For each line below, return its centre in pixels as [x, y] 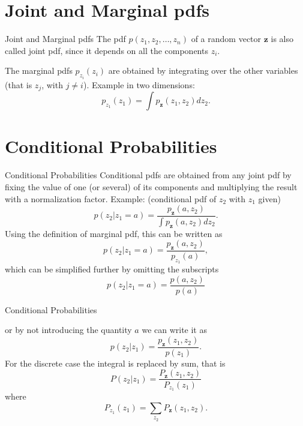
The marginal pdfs [39, 70]
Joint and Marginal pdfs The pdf [65, 39]
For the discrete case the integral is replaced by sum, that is [115, 363]
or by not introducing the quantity [68, 330]
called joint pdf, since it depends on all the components [106, 50]
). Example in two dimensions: [139, 84]
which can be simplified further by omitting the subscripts [112, 269]
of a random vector [226, 39]
